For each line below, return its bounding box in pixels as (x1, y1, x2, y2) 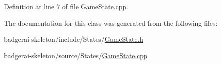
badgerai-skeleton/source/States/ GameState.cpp (4, 50, 147, 60)
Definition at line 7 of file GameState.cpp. (4, 1, 128, 11)
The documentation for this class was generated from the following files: (4, 17, 218, 28)
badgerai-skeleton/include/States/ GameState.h (4, 34, 143, 44)
